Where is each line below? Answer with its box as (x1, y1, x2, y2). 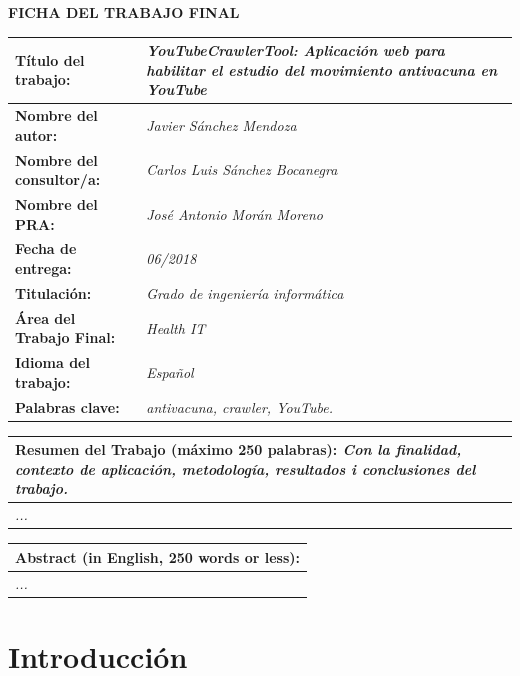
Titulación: (15, 282, 92, 303)
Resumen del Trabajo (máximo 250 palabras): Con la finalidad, (15, 439, 462, 460)
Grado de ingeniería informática (146, 282, 344, 303)
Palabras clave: (15, 396, 120, 417)
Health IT (146, 317, 206, 338)
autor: (15, 124, 58, 145)
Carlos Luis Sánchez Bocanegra (146, 159, 338, 180)
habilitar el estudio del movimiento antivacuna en (146, 59, 498, 80)
